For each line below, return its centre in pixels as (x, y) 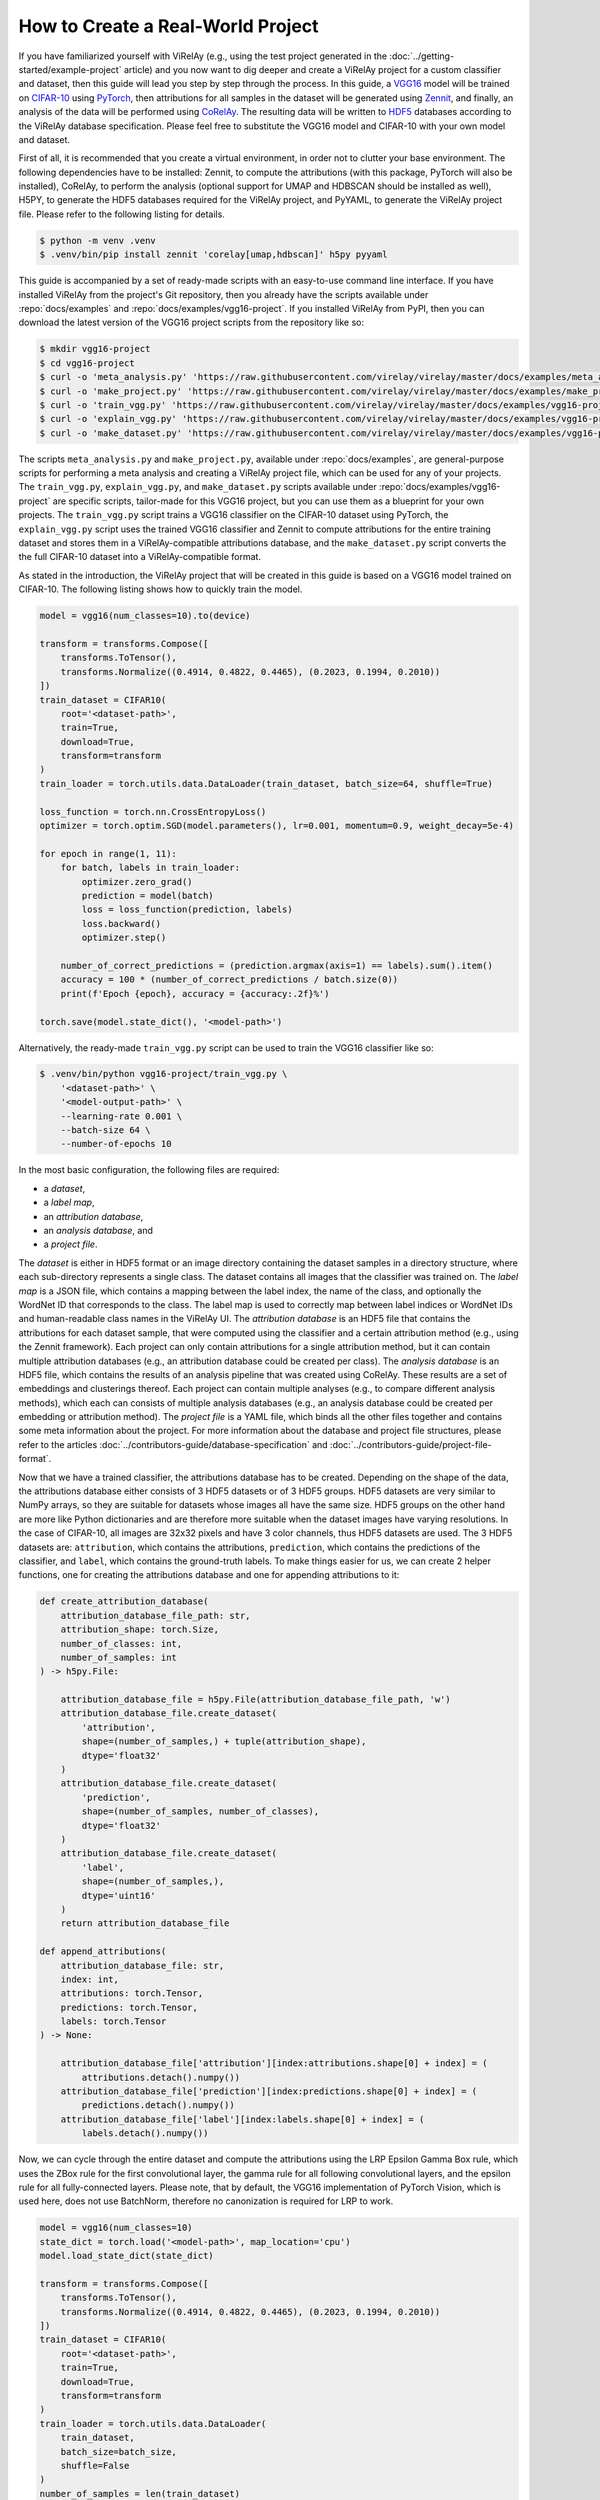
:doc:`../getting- (422, 56)
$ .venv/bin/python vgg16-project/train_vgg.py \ (163, 1074)
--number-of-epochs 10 (116, 1144)
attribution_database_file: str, (142, 1965)
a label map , (69, 1202)
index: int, (90, 1979)
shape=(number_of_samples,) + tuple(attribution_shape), (224, 1741)
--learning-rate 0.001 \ (121, 1116)
